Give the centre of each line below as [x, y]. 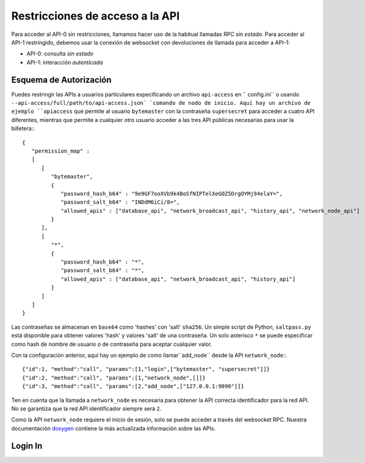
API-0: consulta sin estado [60, 54]
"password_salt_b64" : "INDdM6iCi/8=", [120, 202]
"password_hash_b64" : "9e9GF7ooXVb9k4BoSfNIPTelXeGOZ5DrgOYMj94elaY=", [172, 193]
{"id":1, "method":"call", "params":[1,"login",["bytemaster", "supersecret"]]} [146, 369]
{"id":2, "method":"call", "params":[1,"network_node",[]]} [114, 378]
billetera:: [23, 129]
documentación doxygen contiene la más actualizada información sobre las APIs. [114, 428]
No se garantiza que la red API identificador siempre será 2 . [86, 408]
